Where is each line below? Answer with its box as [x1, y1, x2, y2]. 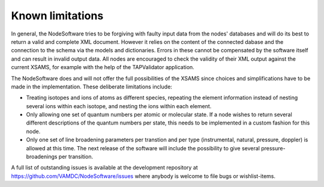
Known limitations [11, 9, 104, 22]
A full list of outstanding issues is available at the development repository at [11, 164, 198, 171]
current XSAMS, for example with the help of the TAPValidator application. [11, 64, 194, 71]
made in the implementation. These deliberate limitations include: [11, 83, 172, 90]
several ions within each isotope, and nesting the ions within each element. [26, 102, 212, 109]
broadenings [26, 153, 58, 161]
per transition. [58, 153, 93, 161]
